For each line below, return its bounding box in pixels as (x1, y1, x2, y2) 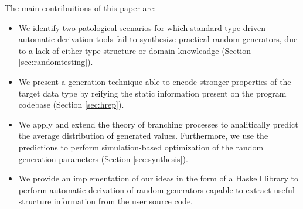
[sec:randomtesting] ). (18, 56, 93, 68)
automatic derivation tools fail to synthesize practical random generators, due (18, 33, 298, 45)
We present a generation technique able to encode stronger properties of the (18, 75, 291, 87)
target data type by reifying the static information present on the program (18, 87, 287, 99)
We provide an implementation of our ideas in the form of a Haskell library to (18, 172, 298, 184)
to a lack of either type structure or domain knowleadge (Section (18, 44, 251, 56)
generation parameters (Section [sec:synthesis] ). (18, 152, 188, 165)
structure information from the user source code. (18, 195, 193, 207)
